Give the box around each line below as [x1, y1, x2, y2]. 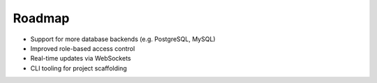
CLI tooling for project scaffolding [30, 63, 127, 73]
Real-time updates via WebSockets [30, 54, 131, 63]
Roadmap [13, 10, 70, 26]
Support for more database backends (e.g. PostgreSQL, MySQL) [30, 35, 216, 43]
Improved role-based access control [30, 44, 135, 52]
